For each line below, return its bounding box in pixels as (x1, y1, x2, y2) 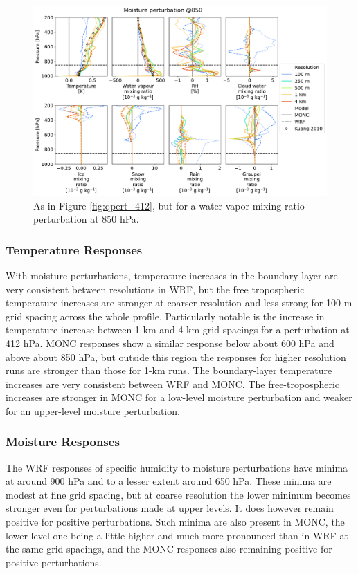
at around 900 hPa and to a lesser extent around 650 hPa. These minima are (6, 474, 332, 488)
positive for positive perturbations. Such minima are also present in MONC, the (6, 515, 345, 529)
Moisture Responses (6, 433, 120, 450)
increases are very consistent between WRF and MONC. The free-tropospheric (6, 376, 340, 391)
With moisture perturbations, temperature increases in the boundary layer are (6, 268, 338, 282)
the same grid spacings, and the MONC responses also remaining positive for (6, 541, 332, 556)
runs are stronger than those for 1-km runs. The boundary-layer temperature (6, 363, 332, 378)
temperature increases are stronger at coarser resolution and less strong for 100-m (6, 295, 352, 310)
